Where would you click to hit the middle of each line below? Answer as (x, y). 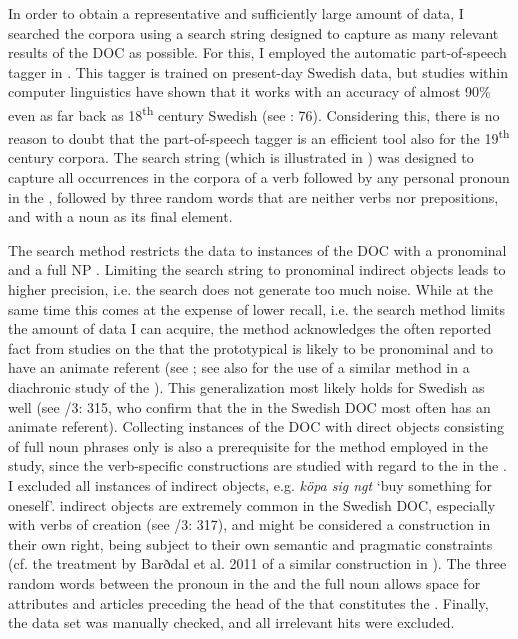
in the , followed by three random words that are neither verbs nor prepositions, (253, 196)
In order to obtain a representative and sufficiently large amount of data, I (236, 13)
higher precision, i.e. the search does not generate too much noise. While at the (250, 289)
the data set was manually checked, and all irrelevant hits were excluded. (231, 622)
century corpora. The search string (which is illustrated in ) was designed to (241, 157)
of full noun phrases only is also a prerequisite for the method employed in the (248, 445)
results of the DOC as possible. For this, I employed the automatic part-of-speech (257, 52)
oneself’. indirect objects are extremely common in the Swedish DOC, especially (252, 504)
